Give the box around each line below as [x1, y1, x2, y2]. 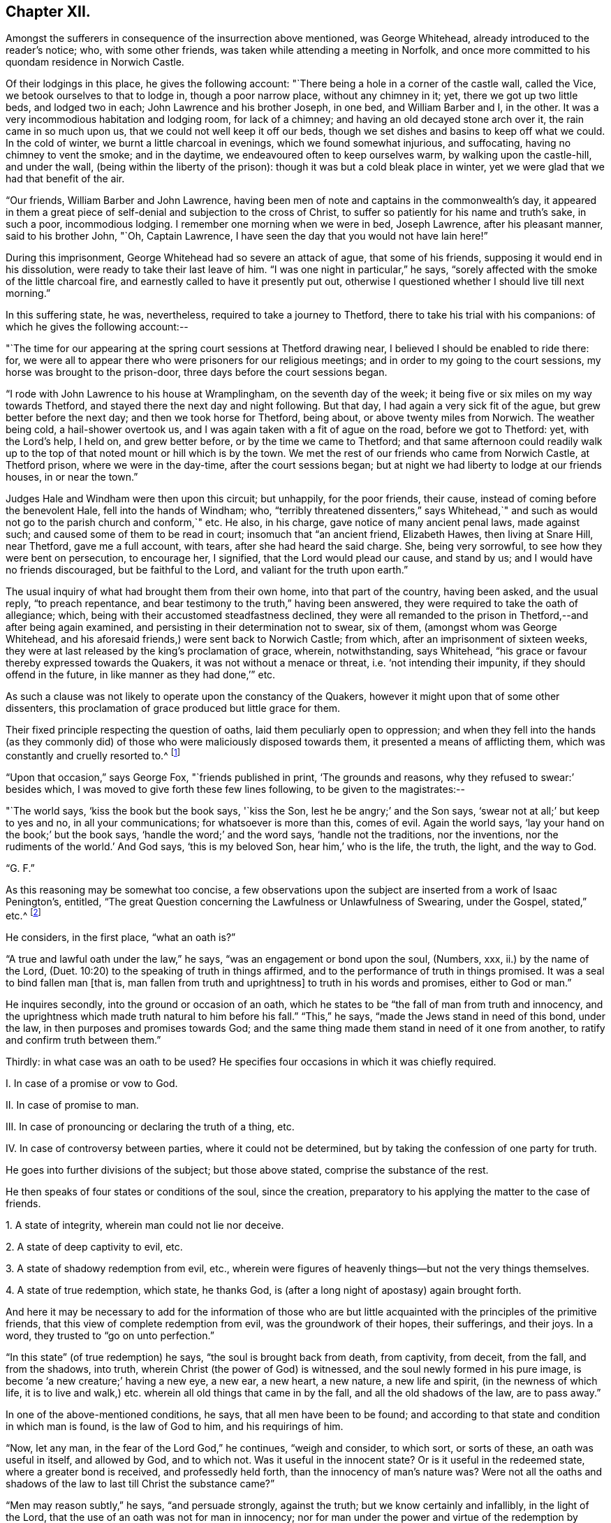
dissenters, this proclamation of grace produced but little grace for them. [6, 702, 341, 715]
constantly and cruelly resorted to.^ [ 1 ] [6, 748, 180, 762]
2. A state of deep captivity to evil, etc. [6, 1240, 183, 1253]
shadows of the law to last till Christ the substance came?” [6, 1477, 275, 1489]
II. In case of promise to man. [6, 1098, 139, 1111]
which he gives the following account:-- [6, 321, 189, 333]
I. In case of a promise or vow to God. [6, 1077, 178, 1089]
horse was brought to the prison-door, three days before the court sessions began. [6, 366, 388, 379]
